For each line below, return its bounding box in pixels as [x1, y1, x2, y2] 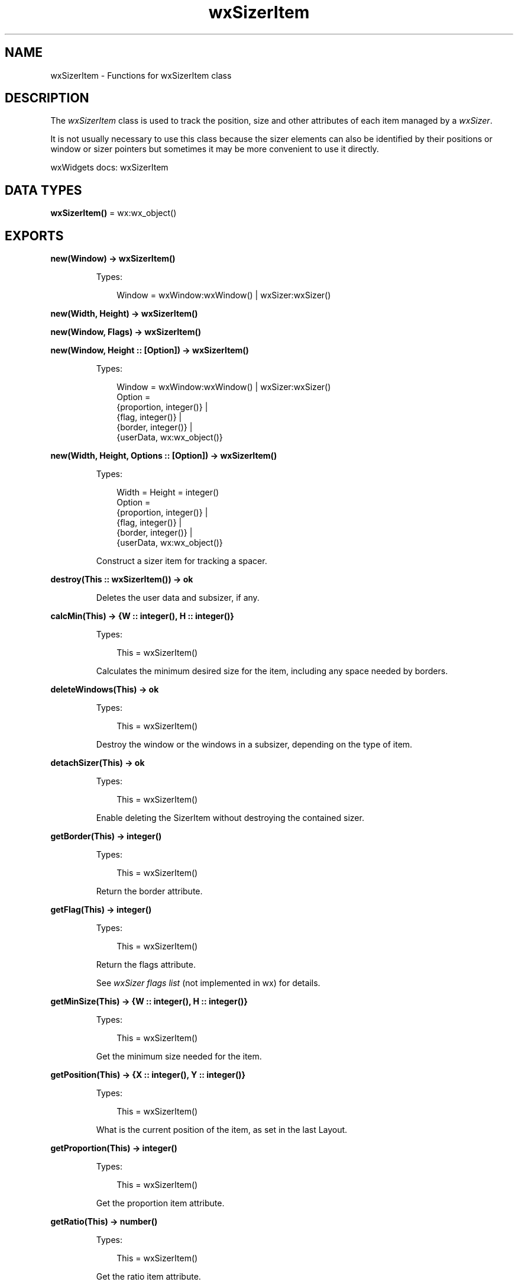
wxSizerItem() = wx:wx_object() [50, 208, 177, 218]
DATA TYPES [5, 182, 82, 198]
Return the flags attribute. [96, 959, 196, 970]
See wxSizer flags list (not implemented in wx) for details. [96, 978, 320, 988]
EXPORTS [5, 228, 64, 243]
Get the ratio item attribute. [96, 1271, 201, 1282]
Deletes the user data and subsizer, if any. [96, 592, 260, 603]
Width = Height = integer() [116, 487, 219, 498]
